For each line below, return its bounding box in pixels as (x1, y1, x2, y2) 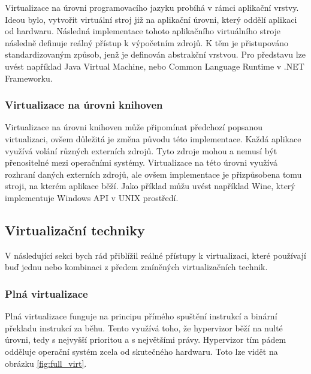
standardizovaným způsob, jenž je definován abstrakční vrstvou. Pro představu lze (5, 48, 306, 61)
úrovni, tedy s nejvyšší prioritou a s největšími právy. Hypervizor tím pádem (5, 333, 286, 346)
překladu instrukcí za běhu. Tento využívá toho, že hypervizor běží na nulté (5, 321, 283, 334)
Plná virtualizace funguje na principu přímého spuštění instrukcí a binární (5, 310, 277, 322)
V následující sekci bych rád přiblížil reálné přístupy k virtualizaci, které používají (5, 249, 306, 261)
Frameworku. (5, 71, 53, 84)
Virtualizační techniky (5, 220, 145, 239)
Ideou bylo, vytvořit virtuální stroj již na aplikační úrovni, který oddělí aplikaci (5, 13, 297, 25)
